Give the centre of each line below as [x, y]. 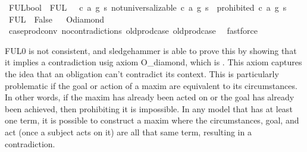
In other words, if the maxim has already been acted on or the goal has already [150, 97]
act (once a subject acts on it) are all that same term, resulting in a [128, 132]
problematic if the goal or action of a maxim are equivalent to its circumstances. [151, 85]
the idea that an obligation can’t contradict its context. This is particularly [142, 73]
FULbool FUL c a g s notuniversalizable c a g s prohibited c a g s [148, 7]
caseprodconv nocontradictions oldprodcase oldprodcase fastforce [133, 31]
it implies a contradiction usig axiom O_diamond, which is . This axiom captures [153, 62]
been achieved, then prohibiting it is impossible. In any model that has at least [149, 108]
